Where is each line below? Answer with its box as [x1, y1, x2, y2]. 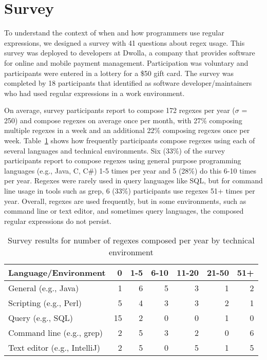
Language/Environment [8, 267, 106, 279]
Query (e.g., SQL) [8, 312, 73, 324]
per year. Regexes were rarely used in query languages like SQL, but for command [4, 175, 263, 186]
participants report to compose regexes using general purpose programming [4, 155, 241, 166]
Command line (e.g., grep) [8, 327, 103, 339]
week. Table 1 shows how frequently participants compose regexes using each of [4, 135, 255, 146]
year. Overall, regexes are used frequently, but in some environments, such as [4, 195, 246, 206]
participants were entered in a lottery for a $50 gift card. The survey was [4, 67, 234, 78]
